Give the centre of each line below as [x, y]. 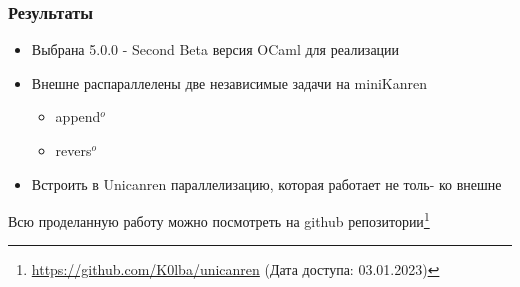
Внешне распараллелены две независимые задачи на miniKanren [229, 82]
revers [73, 150]
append [78, 116]
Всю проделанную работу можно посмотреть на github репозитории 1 [219, 219]
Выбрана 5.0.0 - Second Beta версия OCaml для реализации [215, 49]
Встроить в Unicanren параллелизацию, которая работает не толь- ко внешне [266, 183]
